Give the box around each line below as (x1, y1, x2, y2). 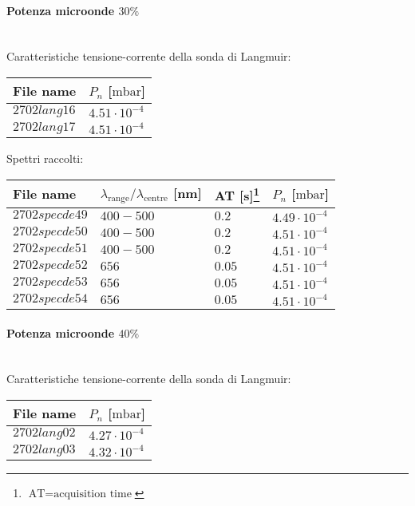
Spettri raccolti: (6, 149, 84, 166)
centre (144, 194, 168, 204)
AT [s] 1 (214, 183, 260, 204)
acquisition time (53, 488, 132, 500)
